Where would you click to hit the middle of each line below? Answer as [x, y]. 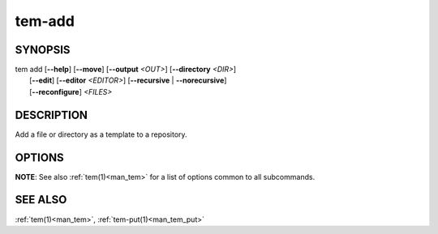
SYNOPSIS [43, 50]
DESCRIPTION [52, 115]
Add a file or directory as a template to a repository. [101, 134]
